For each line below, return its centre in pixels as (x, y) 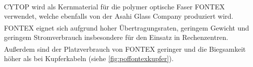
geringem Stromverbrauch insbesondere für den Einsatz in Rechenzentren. (116, 37)
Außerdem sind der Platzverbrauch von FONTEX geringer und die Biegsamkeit (125, 49)
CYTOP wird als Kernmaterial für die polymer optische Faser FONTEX (114, 6)
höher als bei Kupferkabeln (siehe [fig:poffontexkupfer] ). (89, 58)
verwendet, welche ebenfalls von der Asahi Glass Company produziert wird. (119, 16)
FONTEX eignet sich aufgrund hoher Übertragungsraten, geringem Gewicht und (127, 27)
